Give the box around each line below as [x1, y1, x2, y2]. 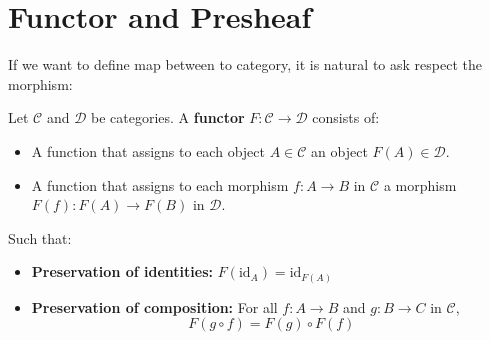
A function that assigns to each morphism [31, 174, 289, 195]
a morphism [383, 174, 457, 195]
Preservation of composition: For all [31, 296, 278, 317]
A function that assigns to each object [31, 140, 265, 161]
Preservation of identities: [31, 261, 213, 282]
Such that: [8, 227, 72, 248]
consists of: [312, 107, 380, 128]
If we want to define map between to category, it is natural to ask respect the [8, 54, 482, 75]
